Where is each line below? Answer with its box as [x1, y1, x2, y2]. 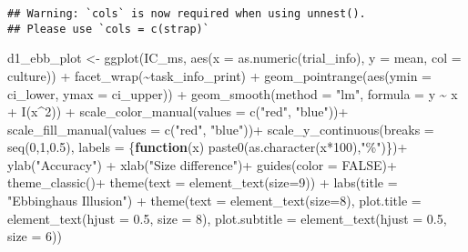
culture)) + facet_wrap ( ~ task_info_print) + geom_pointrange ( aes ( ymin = [7, 66, 432, 85]
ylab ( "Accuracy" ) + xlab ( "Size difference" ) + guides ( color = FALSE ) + [7, 155, 397, 174]
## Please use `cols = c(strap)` [7, 22, 209, 35]
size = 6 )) [7, 227, 62, 246]
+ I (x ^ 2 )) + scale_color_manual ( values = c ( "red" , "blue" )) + [7, 102, 349, 121]
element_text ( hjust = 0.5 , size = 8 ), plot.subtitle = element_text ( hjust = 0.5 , [7, 208, 447, 227]
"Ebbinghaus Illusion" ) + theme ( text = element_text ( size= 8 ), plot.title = [7, 191, 422, 210]
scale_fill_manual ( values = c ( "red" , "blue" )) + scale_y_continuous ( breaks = [7, 119, 434, 138]
